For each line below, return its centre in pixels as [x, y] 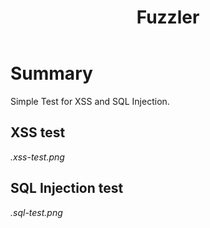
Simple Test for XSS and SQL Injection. [90, 101]
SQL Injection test [67, 188]
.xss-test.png [37, 157]
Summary [51, 73]
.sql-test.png [36, 212]
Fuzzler [168, 17]
